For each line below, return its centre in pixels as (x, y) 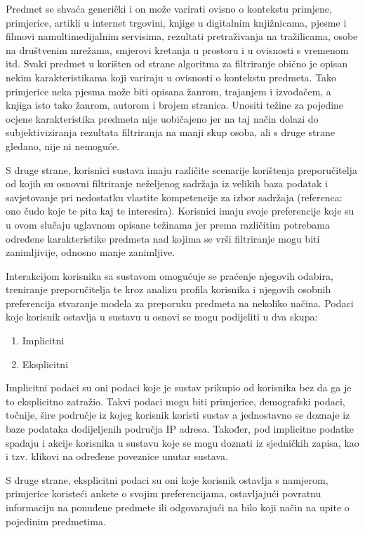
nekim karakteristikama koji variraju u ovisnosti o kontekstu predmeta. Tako (171, 77)
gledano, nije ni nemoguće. (63, 146)
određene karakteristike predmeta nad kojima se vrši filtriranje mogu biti (163, 238)
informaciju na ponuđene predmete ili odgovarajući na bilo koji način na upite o (178, 507)
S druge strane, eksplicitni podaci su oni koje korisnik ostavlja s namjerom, (167, 479)
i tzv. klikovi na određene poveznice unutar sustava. (117, 456)
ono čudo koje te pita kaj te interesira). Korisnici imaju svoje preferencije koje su (180, 211)
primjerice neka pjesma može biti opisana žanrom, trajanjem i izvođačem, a (168, 91)
